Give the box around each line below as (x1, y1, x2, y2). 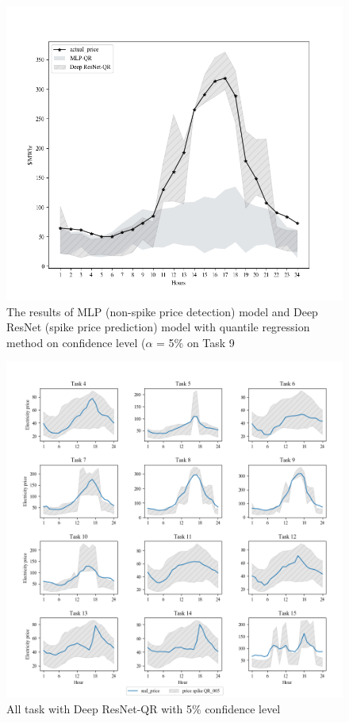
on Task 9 (186, 334, 235, 350)
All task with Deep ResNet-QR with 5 (6, 700, 193, 716)
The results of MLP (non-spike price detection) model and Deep (6, 303, 318, 319)
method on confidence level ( (6, 334, 146, 350)
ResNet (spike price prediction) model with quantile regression (6, 319, 310, 335)
